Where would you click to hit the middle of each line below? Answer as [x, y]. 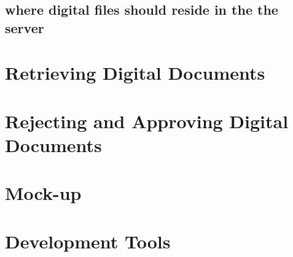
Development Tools [88, 241]
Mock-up [43, 193]
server [25, 27]
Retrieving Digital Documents [135, 73]
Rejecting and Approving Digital [147, 121]
